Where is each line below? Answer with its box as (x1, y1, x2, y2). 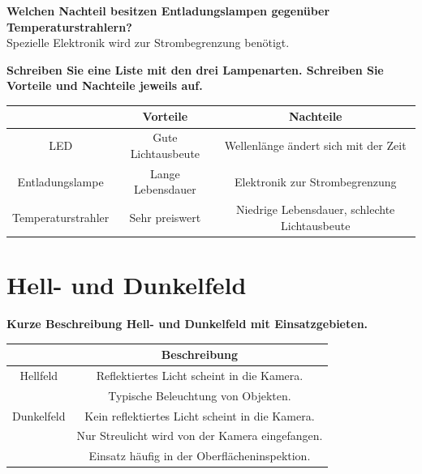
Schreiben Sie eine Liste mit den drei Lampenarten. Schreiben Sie (6, 61, 384, 78)
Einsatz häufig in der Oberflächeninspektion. (88, 447, 311, 464)
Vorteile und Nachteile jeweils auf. (6, 77, 203, 94)
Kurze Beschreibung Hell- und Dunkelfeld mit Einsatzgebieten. (6, 315, 368, 331)
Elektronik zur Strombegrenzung (234, 173, 397, 190)
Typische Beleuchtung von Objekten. (108, 386, 291, 404)
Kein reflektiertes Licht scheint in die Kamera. (84, 407, 315, 424)
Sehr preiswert (129, 208, 201, 225)
